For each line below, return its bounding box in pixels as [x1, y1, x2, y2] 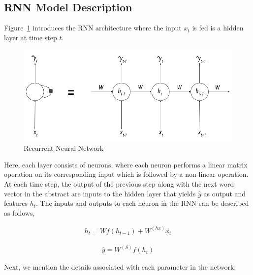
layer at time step [4, 32, 57, 42]
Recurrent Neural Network [24, 143, 104, 153]
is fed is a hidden [192, 23, 244, 33]
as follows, [4, 207, 35, 218]
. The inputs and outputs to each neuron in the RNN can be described [36, 198, 249, 208]
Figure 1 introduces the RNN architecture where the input [4, 23, 182, 33]
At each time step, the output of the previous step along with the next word [4, 178, 234, 189]
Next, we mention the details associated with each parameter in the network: [4, 262, 236, 272]
